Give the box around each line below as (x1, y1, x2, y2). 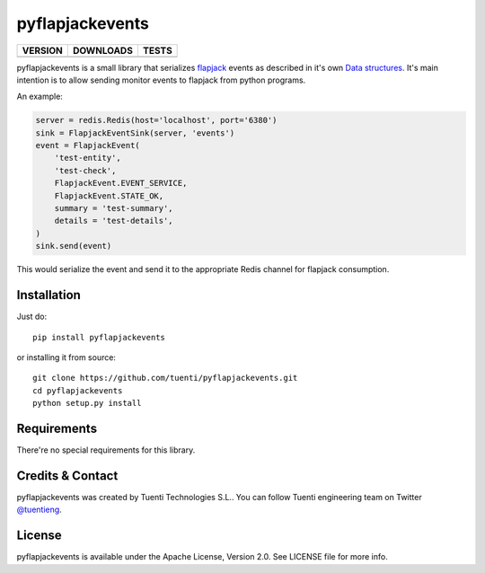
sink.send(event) (35, 241, 112, 251)
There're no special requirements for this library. (16, 445, 196, 455)
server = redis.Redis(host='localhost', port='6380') (35, 115, 278, 126)
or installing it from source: (16, 351, 117, 363)
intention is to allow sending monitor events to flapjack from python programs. (16, 75, 306, 85)
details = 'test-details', (54, 216, 174, 226)
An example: (16, 91, 63, 102)
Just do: (16, 311, 48, 322)
